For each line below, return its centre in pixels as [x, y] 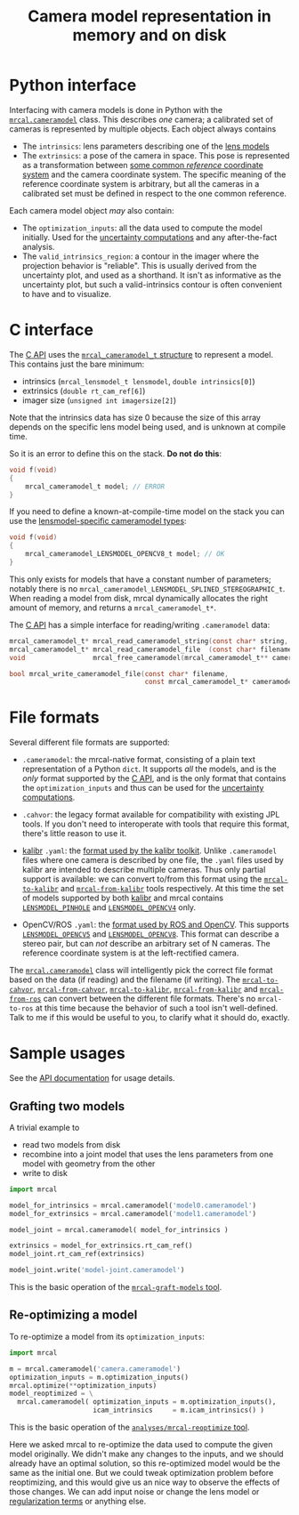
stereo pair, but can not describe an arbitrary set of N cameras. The [146, 944]
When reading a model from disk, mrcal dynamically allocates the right [139, 598]
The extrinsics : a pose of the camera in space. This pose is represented [156, 155]
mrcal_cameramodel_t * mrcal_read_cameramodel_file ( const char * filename [151, 649]
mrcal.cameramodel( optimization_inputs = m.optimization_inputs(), [147, 1402]
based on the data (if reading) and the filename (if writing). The [125, 979]
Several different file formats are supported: [90, 742]
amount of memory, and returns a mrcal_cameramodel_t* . [113, 608]
